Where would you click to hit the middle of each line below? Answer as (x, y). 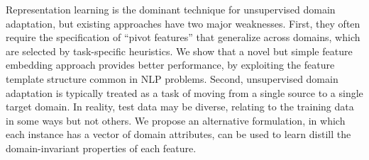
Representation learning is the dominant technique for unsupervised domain (171, 9)
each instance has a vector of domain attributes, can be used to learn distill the (178, 134)
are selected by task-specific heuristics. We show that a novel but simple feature (179, 51)
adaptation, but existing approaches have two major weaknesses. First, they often (183, 23)
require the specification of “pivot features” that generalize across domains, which (183, 37)
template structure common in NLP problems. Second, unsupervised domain (172, 78)
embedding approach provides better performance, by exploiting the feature (170, 65)
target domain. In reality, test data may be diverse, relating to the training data (180, 107)
